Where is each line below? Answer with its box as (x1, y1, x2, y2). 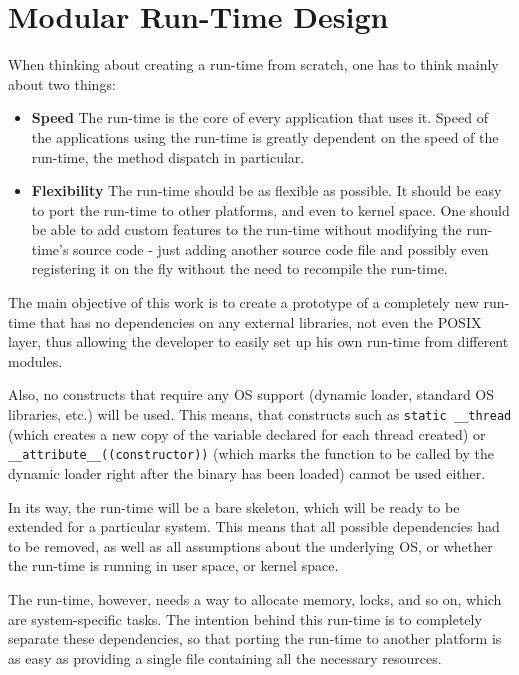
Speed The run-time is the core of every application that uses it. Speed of (31, 107, 488, 128)
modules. (8, 350, 63, 371)
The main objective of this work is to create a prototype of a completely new (8, 292, 479, 313)
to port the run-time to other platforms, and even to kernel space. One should (31, 199, 510, 220)
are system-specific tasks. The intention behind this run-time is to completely (8, 608, 482, 629)
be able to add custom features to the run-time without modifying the (31, 219, 462, 240)
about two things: (8, 73, 116, 94)
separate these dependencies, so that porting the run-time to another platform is (8, 628, 502, 649)
